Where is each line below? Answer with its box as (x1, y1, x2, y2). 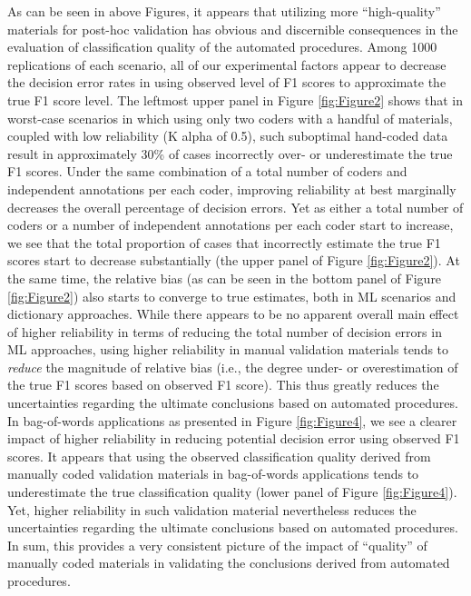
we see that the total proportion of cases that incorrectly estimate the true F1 (7, 233, 441, 252)
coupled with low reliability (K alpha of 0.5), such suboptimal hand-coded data (7, 126, 448, 145)
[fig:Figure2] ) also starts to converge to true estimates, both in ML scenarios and (7, 286, 456, 305)
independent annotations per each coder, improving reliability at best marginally (7, 179, 456, 198)
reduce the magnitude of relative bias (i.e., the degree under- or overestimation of (7, 357, 458, 376)
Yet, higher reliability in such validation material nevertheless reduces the (7, 500, 417, 519)
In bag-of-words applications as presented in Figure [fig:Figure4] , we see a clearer (7, 411, 457, 430)
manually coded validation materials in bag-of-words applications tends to (7, 464, 419, 483)
